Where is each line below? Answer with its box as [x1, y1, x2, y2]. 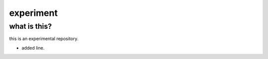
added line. [21, 45, 45, 51]
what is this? [9, 22, 52, 31]
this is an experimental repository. [9, 36, 79, 42]
